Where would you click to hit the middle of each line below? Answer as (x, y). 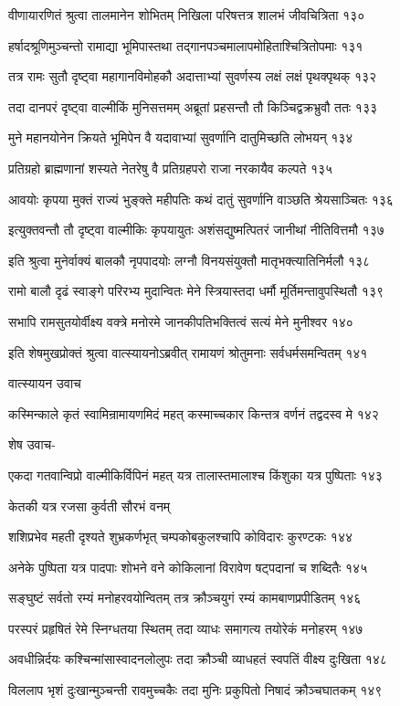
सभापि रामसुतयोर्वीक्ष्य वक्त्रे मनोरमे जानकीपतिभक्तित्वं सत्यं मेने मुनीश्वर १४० (181, 321)
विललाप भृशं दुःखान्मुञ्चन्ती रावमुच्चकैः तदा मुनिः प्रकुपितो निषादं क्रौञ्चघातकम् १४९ (195, 690)
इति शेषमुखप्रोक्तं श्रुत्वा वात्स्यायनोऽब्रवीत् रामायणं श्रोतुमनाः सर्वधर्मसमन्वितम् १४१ (188, 352)
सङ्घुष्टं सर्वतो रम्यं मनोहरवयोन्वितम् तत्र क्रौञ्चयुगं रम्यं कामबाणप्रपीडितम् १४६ (185, 598)
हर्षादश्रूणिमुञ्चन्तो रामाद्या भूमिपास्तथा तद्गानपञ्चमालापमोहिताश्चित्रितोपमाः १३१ (186, 45)
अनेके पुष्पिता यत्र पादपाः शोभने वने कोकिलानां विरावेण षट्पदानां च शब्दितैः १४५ (188, 567)
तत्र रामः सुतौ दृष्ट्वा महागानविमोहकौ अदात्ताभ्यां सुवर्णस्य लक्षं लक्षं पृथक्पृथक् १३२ (193, 76)
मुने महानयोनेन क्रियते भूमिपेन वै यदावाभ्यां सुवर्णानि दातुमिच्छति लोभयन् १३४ (181, 137)
